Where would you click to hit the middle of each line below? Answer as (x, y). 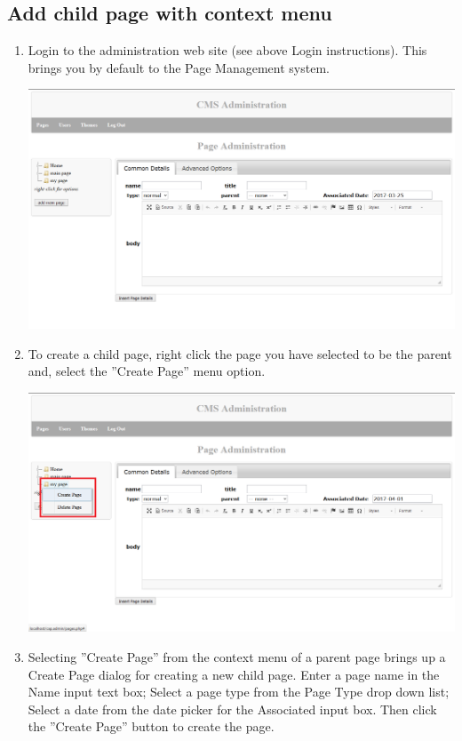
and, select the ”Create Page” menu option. (147, 371)
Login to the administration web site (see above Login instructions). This (227, 50)
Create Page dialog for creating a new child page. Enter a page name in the (234, 674)
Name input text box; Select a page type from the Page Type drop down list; (239, 692)
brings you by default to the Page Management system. (179, 67)
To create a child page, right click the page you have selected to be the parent (240, 353)
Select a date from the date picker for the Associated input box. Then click (232, 709)
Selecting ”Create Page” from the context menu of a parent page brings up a (237, 657)
